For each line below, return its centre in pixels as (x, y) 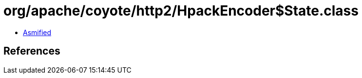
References (32, 51)
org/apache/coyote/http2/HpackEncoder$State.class (181, 11)
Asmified (37, 32)
